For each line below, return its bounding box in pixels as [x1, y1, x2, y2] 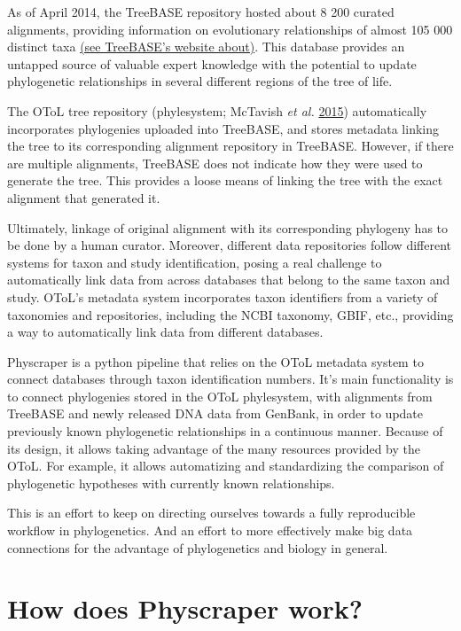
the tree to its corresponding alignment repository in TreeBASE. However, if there [7, 136, 454, 155]
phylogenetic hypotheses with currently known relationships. [7, 473, 335, 492]
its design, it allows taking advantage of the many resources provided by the [7, 439, 420, 457]
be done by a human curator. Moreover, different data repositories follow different [7, 236, 451, 254]
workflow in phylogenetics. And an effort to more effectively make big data [7, 521, 413, 540]
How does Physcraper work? [7, 590, 363, 627]
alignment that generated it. [7, 188, 160, 206]
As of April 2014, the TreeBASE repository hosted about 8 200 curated [7, 3, 395, 20]
